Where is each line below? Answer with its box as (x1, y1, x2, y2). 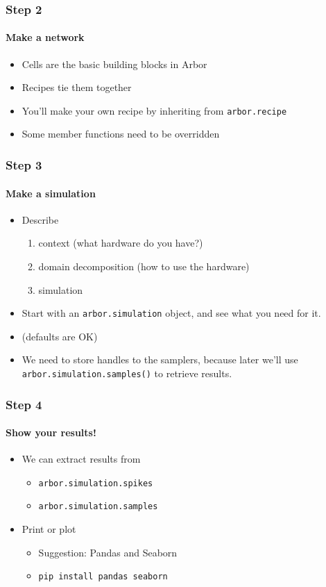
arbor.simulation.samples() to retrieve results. (22, 365, 232, 380)
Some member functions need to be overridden (22, 126, 220, 141)
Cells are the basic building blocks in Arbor (22, 56, 207, 71)
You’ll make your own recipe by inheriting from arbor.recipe (22, 103, 287, 117)
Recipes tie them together (22, 80, 132, 94)
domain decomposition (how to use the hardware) (38, 258, 250, 273)
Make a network (6, 30, 85, 44)
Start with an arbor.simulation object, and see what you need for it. (22, 306, 321, 320)
